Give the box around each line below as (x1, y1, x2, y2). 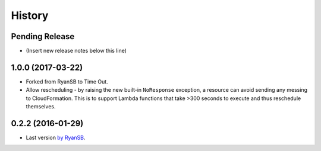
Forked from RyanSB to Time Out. (26, 78, 108, 85)
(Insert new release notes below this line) (26, 47, 127, 54)
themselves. (26, 103, 56, 110)
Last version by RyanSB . (26, 134, 86, 142)
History (11, 9, 49, 22)
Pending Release (11, 31, 75, 41)
